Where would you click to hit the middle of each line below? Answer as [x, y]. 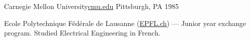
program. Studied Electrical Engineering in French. [82, 33]
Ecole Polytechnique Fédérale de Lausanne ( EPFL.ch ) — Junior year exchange [125, 23]
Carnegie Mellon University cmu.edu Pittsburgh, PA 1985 [91, 6]
